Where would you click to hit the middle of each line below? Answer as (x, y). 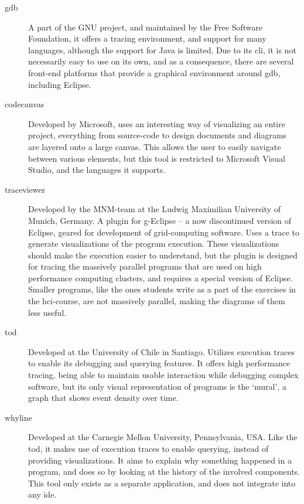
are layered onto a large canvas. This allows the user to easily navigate (155, 146)
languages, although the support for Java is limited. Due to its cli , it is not (162, 50)
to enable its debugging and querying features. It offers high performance (159, 363)
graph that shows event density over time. (103, 398)
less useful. (47, 312)
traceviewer (25, 189)
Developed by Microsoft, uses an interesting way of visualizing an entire (157, 123)
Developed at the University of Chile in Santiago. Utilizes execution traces (162, 351)
